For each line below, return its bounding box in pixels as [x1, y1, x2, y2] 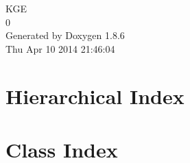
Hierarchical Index [5, 81, 185, 110]
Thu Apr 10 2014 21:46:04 [5, 41, 115, 55]
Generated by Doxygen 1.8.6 [5, 28, 125, 42]
